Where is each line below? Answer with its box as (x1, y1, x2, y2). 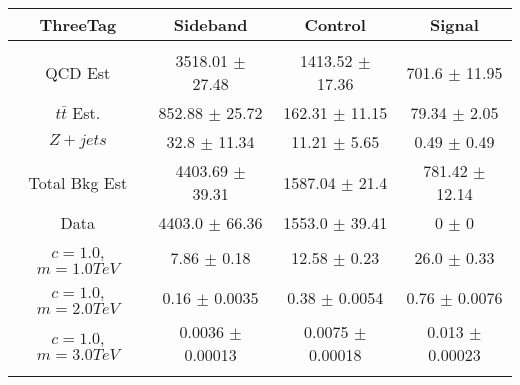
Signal (430, 13, 479, 36)
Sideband (173, 13, 248, 36)
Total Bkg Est (28, 170, 128, 194)
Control (304, 13, 366, 36)
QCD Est (45, 60, 111, 84)
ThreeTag (39, 13, 117, 36)
